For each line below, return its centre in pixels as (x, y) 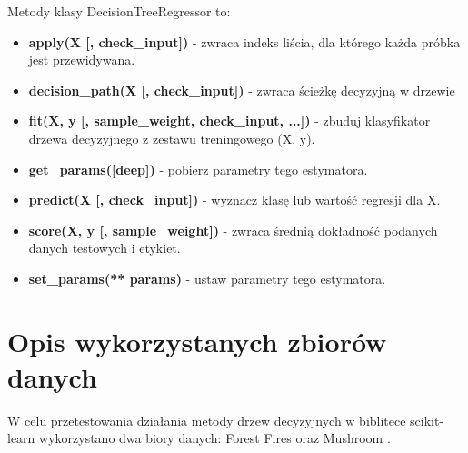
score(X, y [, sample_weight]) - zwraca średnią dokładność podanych (233, 230)
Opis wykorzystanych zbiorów (197, 341)
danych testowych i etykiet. (105, 248)
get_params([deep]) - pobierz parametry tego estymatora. (198, 169)
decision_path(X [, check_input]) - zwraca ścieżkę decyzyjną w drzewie (242, 90)
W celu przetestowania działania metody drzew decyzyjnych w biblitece (207, 420)
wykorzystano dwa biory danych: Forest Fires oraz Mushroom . (215, 438)
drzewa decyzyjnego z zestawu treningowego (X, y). (172, 138)
